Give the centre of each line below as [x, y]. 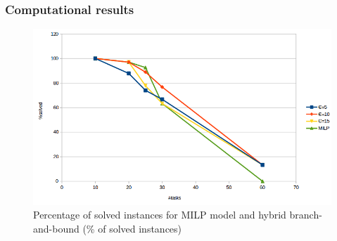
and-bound [56, 229]
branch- [306, 215]
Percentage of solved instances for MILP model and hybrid [160, 215]
